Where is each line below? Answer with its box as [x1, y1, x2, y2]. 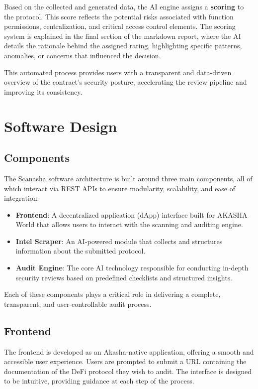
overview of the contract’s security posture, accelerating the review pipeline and [4, 77, 247, 87]
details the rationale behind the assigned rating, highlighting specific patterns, [4, 40, 242, 51]
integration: [4, 193, 39, 203]
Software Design [4, 116, 117, 136]
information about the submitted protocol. [15, 246, 146, 256]
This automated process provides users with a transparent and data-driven [4, 67, 232, 77]
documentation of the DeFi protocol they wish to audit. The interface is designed [4, 366, 252, 376]
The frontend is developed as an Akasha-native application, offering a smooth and [4, 346, 254, 357]
